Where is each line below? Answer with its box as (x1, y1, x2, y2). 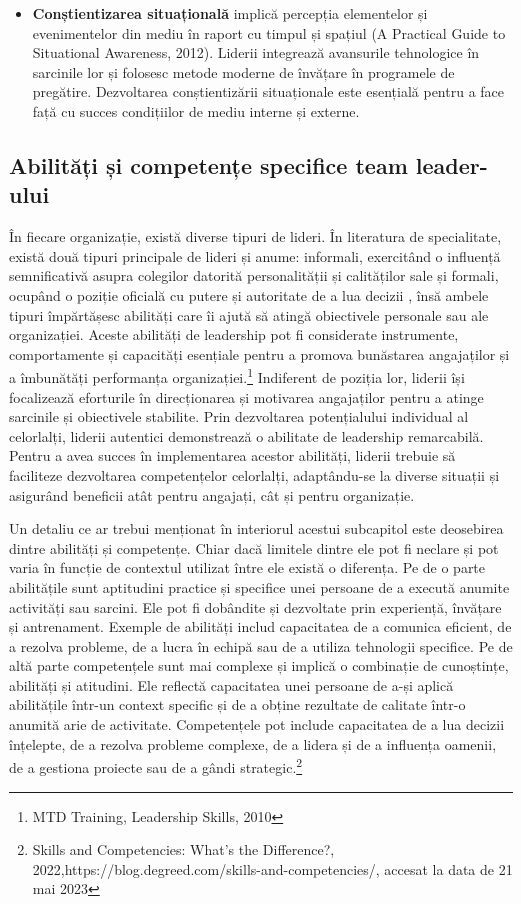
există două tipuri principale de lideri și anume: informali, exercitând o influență (9, 245, 501, 266)
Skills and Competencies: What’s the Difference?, (32, 839, 335, 860)
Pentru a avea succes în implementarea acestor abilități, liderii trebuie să (9, 445, 456, 466)
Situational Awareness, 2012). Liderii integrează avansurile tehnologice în (32, 42, 480, 63)
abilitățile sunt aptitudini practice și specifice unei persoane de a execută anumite (9, 576, 510, 597)
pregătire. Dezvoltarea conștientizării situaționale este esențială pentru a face (32, 81, 505, 102)
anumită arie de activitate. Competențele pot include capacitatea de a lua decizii (9, 714, 505, 735)
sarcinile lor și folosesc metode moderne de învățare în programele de (32, 61, 455, 82)
